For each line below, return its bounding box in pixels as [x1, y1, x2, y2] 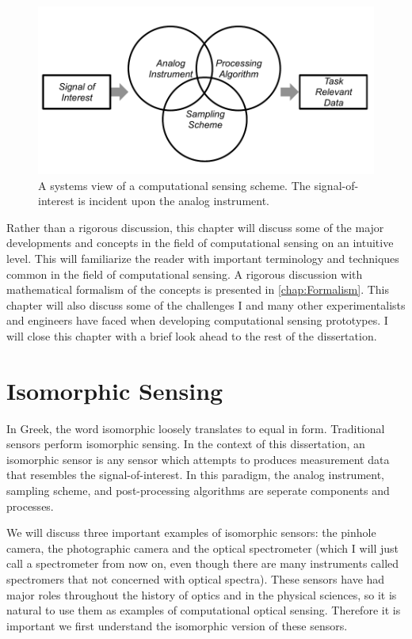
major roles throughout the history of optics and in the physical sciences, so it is [6, 586, 397, 603]
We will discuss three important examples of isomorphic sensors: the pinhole [6, 524, 376, 541]
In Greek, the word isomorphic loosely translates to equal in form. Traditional [6, 420, 385, 436]
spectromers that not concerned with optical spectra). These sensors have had [6, 571, 385, 587]
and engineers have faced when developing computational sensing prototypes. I [6, 312, 388, 329]
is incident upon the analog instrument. [78, 192, 269, 209]
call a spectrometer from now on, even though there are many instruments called [6, 555, 399, 572]
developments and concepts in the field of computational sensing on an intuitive [6, 234, 394, 251]
